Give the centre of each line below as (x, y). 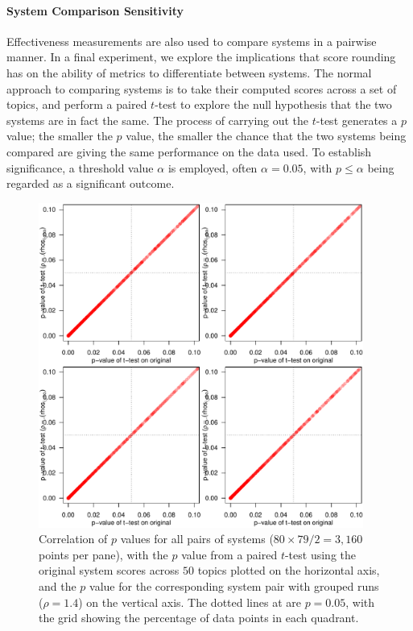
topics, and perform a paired (77, 104)
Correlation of (73, 539)
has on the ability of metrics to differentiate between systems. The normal (189, 72)
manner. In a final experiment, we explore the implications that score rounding (201, 57)
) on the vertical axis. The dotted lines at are (190, 602)
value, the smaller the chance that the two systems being (266, 136)
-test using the (320, 554)
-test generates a (357, 120)
